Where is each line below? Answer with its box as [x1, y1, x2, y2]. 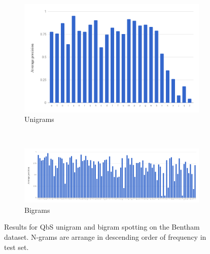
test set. [4, 241, 29, 252]
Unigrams [24, 114, 54, 124]
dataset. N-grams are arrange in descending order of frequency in [4, 231, 206, 242]
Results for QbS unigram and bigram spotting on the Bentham [4, 221, 200, 232]
